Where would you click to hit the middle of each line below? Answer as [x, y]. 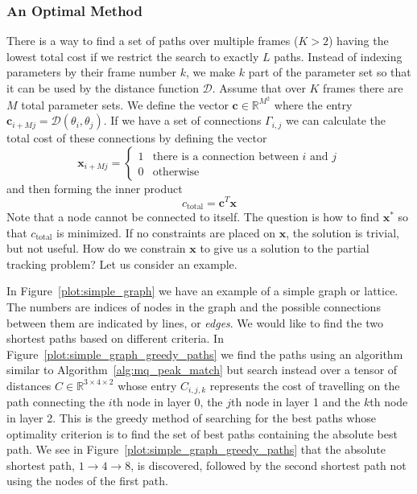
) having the [358, 41]
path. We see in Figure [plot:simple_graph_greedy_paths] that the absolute [196, 449]
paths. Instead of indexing [338, 56]
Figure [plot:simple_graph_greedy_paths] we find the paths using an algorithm [205, 354]
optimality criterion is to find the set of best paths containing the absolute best [202, 433]
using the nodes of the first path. [87, 481]
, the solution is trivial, [343, 232]
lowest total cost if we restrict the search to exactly [133, 56]
